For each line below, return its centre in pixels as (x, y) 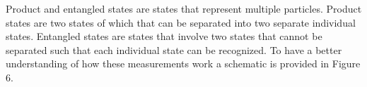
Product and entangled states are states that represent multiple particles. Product (184, 8)
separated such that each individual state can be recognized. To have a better (174, 49)
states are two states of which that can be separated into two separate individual (181, 22)
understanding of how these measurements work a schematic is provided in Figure (183, 63)
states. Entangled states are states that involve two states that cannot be (164, 36)
